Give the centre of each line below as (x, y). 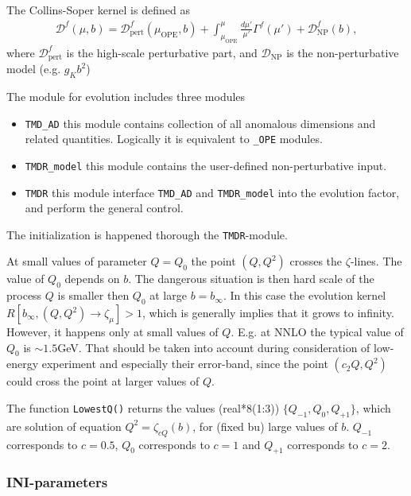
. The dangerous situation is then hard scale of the (251, 279)
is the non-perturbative (343, 52)
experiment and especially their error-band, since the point (185, 364)
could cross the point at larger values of (103, 381)
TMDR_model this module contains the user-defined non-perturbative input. (206, 165)
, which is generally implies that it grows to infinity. (268, 312)
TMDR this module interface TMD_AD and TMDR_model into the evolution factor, (212, 192)
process (24, 295)
